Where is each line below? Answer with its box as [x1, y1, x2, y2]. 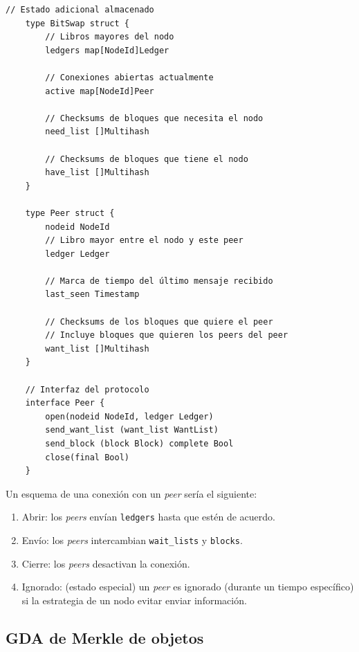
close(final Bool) [45, 452, 129, 462]
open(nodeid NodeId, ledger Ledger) [45, 411, 214, 422]
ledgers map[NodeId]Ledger [45, 45, 169, 55]
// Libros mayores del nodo [45, 32, 174, 42]
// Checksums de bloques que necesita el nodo [45, 113, 264, 123]
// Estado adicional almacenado [6, 5, 154, 15]
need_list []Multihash [45, 127, 149, 137]
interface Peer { [25, 398, 105, 408]
